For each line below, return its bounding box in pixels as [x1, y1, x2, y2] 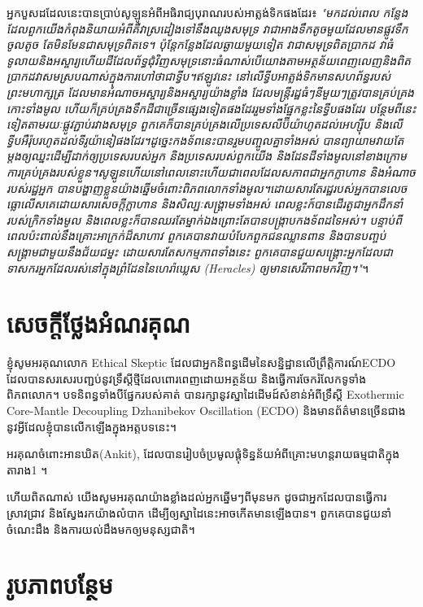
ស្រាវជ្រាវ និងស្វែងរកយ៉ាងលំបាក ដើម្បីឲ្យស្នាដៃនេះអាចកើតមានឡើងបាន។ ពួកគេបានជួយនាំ [7, 504, 392, 521]
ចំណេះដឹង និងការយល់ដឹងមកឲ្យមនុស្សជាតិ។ [7, 520, 195, 537]
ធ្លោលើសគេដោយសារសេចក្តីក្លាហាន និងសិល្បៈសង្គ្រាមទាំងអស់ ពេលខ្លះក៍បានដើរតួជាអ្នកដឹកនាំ [7, 195, 403, 212]
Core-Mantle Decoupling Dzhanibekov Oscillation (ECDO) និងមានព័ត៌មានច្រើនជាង [7, 402, 406, 418]
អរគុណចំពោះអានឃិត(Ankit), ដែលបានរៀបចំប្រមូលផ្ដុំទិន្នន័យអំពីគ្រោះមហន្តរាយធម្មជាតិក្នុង [7, 445, 400, 462]
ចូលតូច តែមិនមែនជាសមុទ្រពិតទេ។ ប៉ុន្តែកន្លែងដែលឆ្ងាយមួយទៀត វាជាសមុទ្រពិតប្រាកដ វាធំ [7, 36, 394, 53]
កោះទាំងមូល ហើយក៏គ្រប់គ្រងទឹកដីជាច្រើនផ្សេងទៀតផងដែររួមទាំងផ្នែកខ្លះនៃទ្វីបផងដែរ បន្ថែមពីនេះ [7, 99, 416, 116]
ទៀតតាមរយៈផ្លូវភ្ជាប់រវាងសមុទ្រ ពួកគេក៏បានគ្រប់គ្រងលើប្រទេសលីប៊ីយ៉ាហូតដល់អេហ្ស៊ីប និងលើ [7, 116, 403, 133]
